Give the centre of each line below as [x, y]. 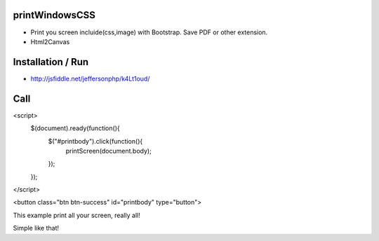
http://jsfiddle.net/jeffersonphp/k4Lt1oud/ [90, 78]
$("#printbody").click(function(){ [95, 141]
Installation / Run [51, 62]
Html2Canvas [50, 41]
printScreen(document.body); [109, 151]
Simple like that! [36, 228]
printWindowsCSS [54, 15]
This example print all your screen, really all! [77, 215]
